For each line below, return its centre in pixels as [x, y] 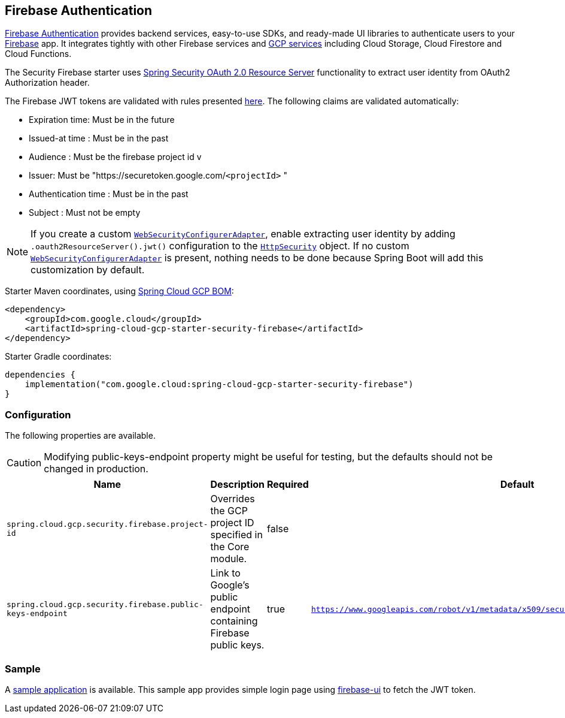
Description [237, 485]
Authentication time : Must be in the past [109, 194]
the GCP [229, 511]
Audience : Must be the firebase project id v [115, 157]
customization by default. [88, 270]
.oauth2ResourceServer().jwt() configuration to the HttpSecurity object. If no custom [220, 246]
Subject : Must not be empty [85, 213]
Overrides [233, 499]
